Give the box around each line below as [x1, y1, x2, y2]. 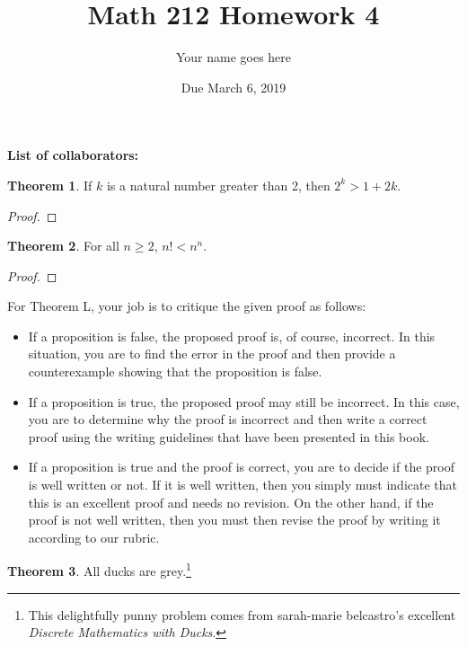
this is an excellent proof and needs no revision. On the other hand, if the [28, 492, 434, 511]
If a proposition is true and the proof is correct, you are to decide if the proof [28, 457, 454, 476]
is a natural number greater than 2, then [106, 175, 330, 194]
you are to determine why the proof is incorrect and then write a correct [28, 410, 427, 429]
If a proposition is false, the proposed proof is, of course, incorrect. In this [28, 326, 436, 345]
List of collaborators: [7, 146, 139, 164]
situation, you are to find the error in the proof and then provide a [28, 344, 396, 363]
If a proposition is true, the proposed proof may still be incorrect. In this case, [28, 392, 460, 411]
